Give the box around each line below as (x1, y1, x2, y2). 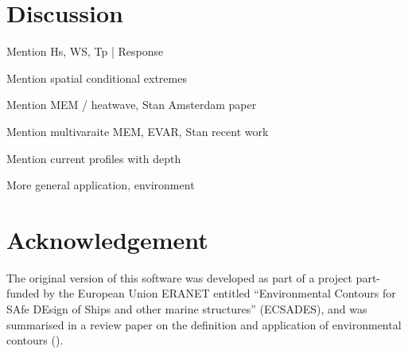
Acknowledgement (6, 223, 208, 255)
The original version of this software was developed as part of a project (6, 269, 352, 286)
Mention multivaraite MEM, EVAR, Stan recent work (6, 123, 269, 139)
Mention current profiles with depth (6, 150, 181, 166)
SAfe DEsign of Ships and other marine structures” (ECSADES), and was (6, 301, 367, 317)
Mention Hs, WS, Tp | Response (6, 43, 164, 60)
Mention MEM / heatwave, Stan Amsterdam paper (6, 96, 257, 113)
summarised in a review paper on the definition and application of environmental (6, 316, 402, 333)
